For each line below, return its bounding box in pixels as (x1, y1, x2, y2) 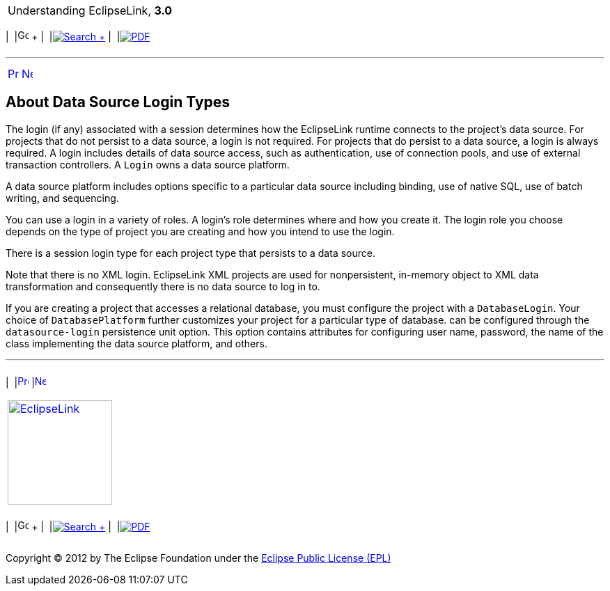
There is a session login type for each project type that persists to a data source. (6, 246, 375, 259)
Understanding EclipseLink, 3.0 (8, 3, 173, 17)
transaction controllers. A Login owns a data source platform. (6, 158, 290, 171)
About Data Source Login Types (6, 93, 230, 111)
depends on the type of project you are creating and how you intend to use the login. (6, 225, 395, 237)
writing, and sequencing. (6, 191, 119, 204)
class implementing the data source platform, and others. (6, 337, 267, 349)
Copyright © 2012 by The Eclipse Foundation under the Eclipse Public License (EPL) (6, 551, 391, 564)
